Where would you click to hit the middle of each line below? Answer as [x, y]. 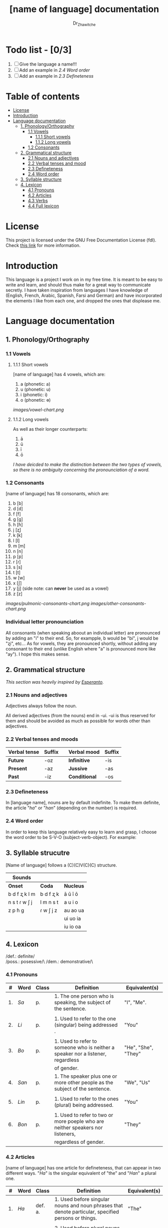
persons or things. [76, 1218]
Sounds [22, 877]
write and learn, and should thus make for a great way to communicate [78, 285]
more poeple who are [79, 1121]
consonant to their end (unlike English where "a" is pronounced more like [81, 649]
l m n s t [49, 902]
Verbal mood [84, 752]
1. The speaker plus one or [86, 1076]
